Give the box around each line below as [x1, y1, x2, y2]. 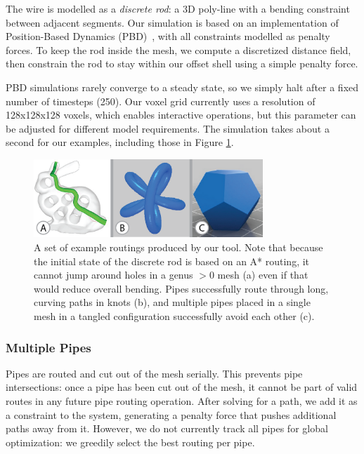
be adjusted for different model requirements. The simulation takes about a [6, 121, 330, 135]
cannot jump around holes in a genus [34, 267, 193, 282]
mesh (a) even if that [217, 267, 308, 282]
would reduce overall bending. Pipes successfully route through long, [34, 281, 329, 295]
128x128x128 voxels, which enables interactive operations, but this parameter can [6, 107, 356, 122]
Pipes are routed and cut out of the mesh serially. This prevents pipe [6, 366, 303, 380]
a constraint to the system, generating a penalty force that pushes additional [6, 407, 337, 422]
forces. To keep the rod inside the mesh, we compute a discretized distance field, [6, 42, 351, 57]
